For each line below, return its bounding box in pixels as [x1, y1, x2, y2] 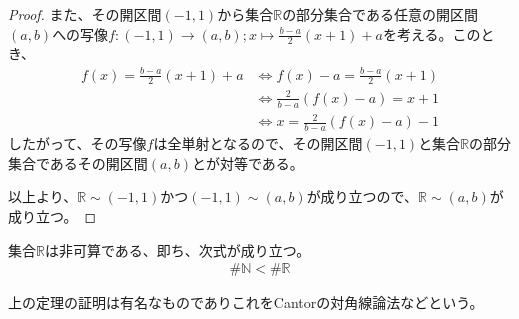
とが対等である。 [192, 152, 304, 173]
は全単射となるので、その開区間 [153, 133, 363, 154]
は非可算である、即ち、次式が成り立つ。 [44, 239, 311, 260]
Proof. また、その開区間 [8, 4, 162, 24]
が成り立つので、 [306, 186, 419, 207]
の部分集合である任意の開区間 [282, 4, 478, 24]
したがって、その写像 [8, 133, 147, 154]
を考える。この [382, 23, 481, 44]
